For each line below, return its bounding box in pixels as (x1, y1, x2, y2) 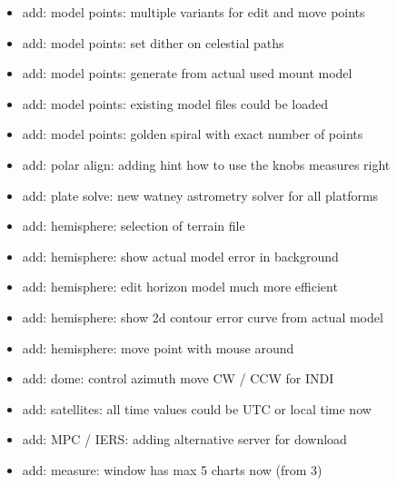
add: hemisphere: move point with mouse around (22, 338, 294, 357)
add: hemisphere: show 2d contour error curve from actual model (22, 307, 383, 326)
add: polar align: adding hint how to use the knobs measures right (22, 154, 391, 174)
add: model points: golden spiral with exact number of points (22, 124, 363, 144)
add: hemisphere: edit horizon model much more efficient (22, 277, 338, 296)
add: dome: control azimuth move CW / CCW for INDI (22, 369, 334, 388)
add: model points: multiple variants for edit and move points (22, 3, 365, 21)
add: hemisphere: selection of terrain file (22, 216, 245, 235)
